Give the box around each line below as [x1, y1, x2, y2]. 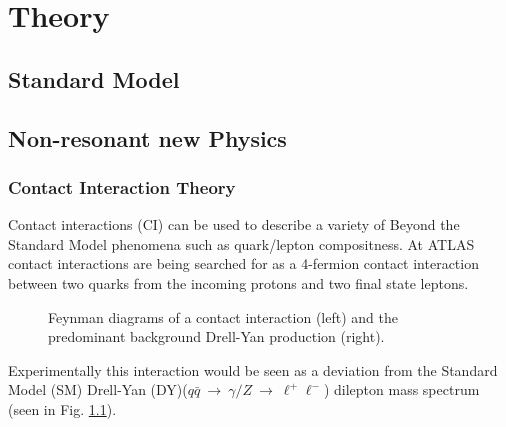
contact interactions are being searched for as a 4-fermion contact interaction [8, 253, 479, 274]
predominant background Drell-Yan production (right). [48, 326, 385, 347]
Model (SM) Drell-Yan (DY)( [8, 379, 188, 400]
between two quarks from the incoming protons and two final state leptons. [8, 272, 469, 293]
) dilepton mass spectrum [323, 379, 480, 400]
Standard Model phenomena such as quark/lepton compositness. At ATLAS [8, 233, 475, 254]
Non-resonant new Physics [8, 122, 287, 153]
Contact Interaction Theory [8, 174, 236, 199]
